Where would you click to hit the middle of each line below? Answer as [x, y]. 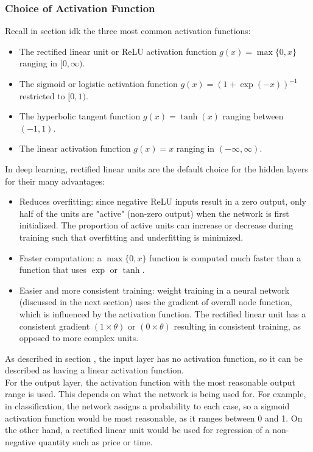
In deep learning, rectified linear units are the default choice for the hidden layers [156, 168]
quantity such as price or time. [96, 441]
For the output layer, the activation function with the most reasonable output [150, 382]
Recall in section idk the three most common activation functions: [128, 31]
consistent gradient [55, 326]
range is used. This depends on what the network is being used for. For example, [156, 394]
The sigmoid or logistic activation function [98, 83]
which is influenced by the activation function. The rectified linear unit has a [163, 313]
